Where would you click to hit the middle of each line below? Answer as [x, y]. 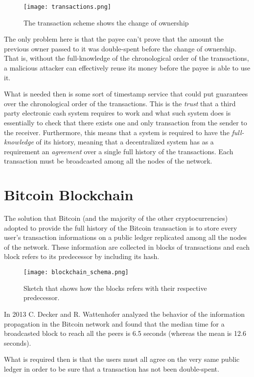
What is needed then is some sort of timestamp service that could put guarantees [126, 94]
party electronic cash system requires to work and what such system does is [117, 113]
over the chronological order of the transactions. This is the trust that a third [120, 103]
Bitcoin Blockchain [69, 195]
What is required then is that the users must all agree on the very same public [122, 359]
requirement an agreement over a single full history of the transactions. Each [119, 151]
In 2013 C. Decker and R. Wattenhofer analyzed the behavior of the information [125, 314]
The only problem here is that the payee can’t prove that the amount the [114, 39]
